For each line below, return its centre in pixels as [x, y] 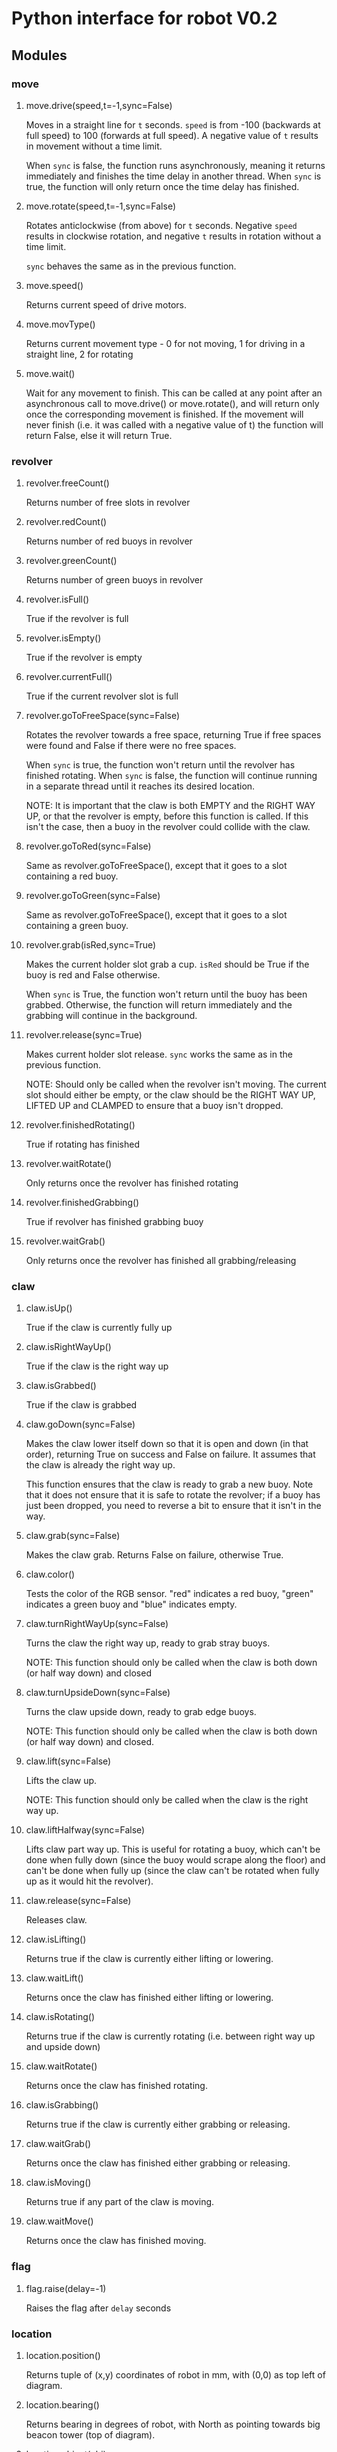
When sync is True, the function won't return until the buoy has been [166, 994]
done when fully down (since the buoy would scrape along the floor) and [175, 1860]
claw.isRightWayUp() [68, 1347]
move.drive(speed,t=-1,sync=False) [99, 105]
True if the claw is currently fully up [99, 1328]
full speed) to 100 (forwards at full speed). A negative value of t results [172, 135]
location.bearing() [62, 2405]
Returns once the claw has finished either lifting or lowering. [149, 1998]
